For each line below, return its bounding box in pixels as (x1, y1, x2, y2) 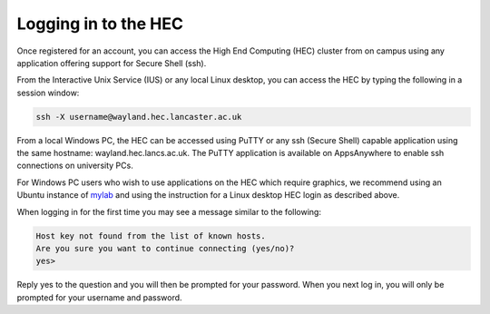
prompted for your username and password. (16, 291, 182, 303)
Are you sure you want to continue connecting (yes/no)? (35, 243, 295, 254)
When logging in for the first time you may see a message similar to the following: (16, 206, 322, 217)
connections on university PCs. (16, 160, 133, 172)
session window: (16, 87, 80, 98)
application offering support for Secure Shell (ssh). (16, 57, 207, 68)
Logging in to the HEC (16, 14, 183, 34)
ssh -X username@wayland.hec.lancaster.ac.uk (35, 112, 242, 122)
